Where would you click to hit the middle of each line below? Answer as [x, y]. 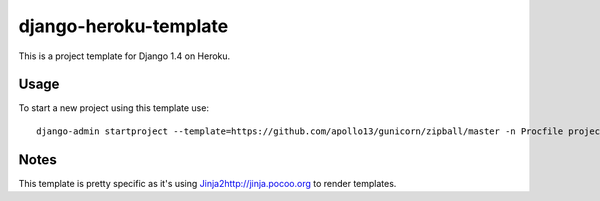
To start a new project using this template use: [114, 108]
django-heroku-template [123, 26]
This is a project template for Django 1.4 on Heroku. [124, 56]
